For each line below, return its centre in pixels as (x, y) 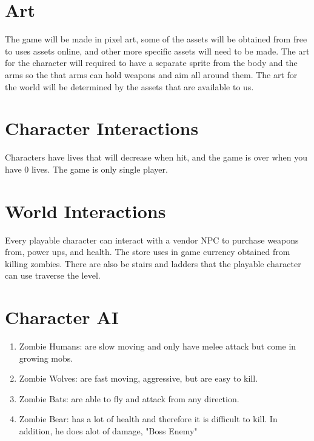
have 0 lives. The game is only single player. (86, 169)
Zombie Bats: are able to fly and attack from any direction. (129, 398)
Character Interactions (102, 128)
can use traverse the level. (53, 275)
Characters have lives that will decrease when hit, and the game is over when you (156, 157)
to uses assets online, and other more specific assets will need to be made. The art (157, 51)
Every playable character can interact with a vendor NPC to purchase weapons (152, 240)
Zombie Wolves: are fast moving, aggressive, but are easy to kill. (139, 378)
